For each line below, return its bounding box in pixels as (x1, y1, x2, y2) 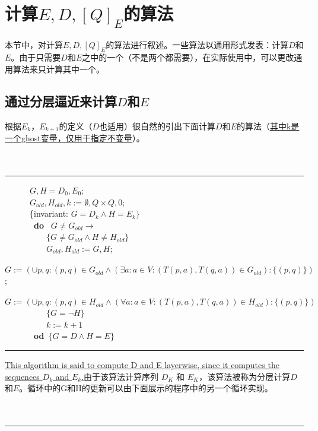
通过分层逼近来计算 (5, 91, 117, 110)
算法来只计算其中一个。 (12, 62, 104, 75)
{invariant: (29, 207, 69, 220)
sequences (5, 370, 40, 382)
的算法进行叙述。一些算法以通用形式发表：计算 (106, 38, 289, 50)
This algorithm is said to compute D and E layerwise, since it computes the (5, 359, 279, 371)
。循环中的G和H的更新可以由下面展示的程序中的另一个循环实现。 (19, 382, 273, 394)
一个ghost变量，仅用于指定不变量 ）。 (5, 132, 145, 144)
